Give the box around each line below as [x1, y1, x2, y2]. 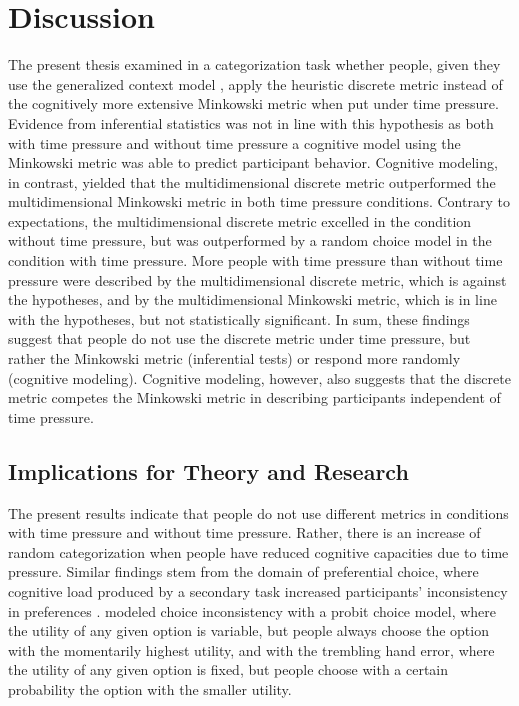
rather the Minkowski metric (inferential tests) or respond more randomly [8, 348, 461, 369]
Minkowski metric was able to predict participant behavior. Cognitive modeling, [8, 152, 498, 173]
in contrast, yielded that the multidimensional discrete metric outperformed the [8, 171, 496, 192]
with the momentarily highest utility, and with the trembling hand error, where [8, 639, 495, 660]
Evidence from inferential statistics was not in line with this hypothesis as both [8, 112, 494, 133]
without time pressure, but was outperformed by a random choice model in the [8, 230, 492, 251]
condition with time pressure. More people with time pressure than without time [8, 250, 503, 271]
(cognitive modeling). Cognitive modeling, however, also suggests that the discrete [8, 367, 511, 388]
